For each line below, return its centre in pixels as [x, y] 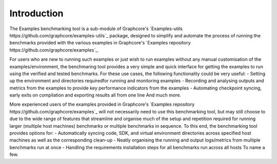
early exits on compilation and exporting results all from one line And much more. [95, 95]
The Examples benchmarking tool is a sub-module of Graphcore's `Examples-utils [96, 29]
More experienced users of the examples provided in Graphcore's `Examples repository [102, 104]
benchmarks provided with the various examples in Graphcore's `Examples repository [100, 43]
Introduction [36, 13]
